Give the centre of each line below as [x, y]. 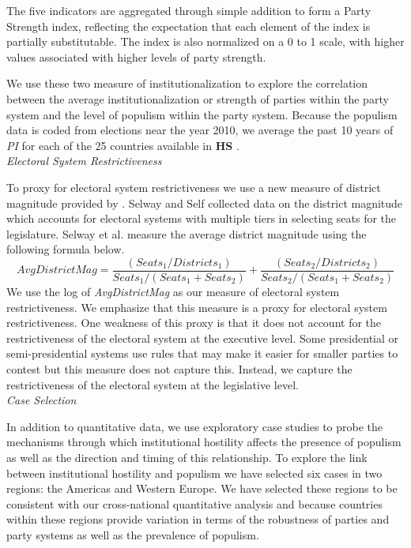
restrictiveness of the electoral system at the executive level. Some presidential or [203, 338]
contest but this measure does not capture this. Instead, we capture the [179, 368]
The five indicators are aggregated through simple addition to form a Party [189, 10]
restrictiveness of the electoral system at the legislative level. [153, 384]
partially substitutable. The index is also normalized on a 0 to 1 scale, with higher [205, 41]
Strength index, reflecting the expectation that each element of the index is [189, 26]
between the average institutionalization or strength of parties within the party [198, 98]
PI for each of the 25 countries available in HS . [123, 145]
